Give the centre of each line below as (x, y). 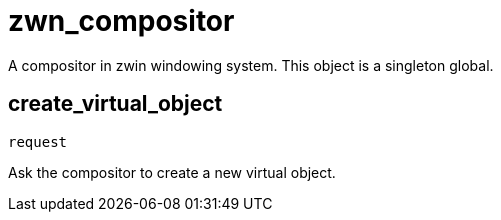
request (38, 141)
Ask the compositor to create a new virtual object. (172, 172)
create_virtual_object (115, 104)
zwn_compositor (121, 21)
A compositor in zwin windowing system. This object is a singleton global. (251, 65)
